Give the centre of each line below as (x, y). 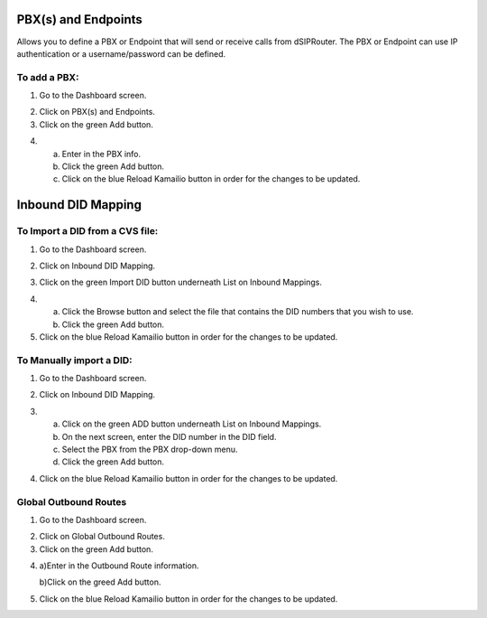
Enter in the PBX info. (101, 154)
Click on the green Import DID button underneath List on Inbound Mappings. (180, 282)
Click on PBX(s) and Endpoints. (97, 112)
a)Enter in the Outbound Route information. (119, 566)
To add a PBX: (48, 77)
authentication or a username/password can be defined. (121, 53)
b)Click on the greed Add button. (100, 582)
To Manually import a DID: (74, 360)
